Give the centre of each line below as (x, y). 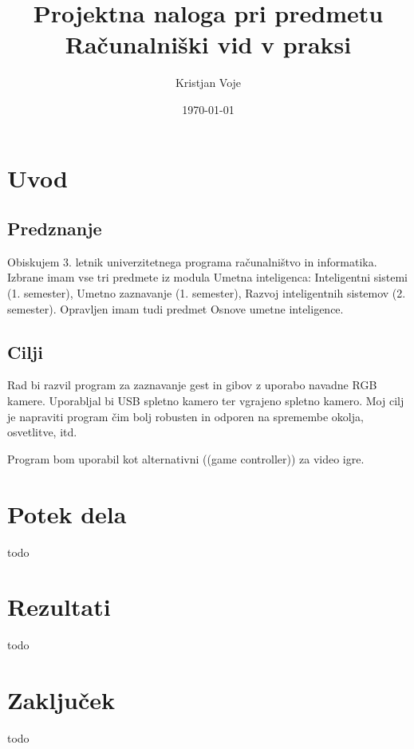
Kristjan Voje (208, 83)
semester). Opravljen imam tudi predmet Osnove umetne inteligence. (175, 308)
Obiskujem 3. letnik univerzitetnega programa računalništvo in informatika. (192, 261)
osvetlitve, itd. (42, 432)
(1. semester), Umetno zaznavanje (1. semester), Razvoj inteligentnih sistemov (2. (207, 293)
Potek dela (67, 513)
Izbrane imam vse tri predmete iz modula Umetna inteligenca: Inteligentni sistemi (207, 277)
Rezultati (59, 607)
